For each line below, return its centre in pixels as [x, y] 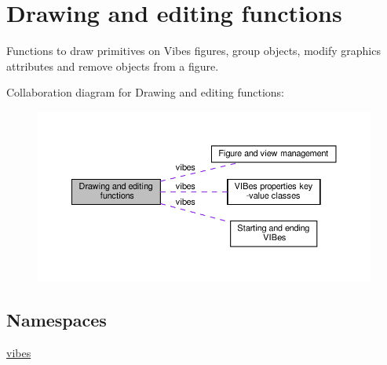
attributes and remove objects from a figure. [113, 66]
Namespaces [57, 320]
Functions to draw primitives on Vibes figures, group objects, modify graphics [193, 51]
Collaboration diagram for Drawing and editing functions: [146, 92]
